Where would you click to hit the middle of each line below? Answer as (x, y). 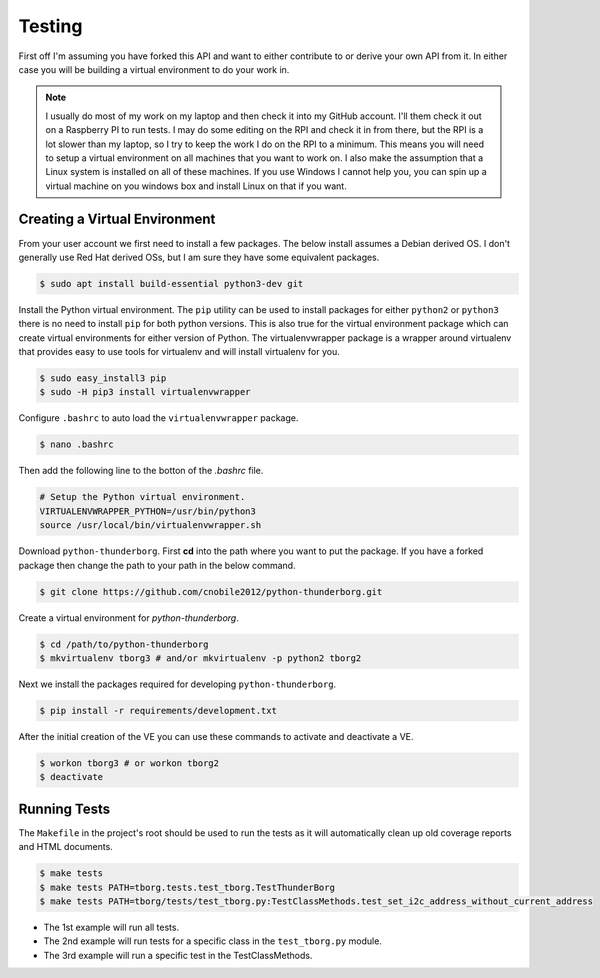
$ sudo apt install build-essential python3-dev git (171, 283)
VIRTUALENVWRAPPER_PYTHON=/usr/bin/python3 (148, 511)
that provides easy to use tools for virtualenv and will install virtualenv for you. (179, 352)
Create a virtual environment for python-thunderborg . (128, 617)
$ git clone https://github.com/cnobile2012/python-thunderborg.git (211, 591)
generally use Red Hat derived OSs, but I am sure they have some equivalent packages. (199, 257)
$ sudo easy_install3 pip (103, 378)
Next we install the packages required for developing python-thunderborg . (177, 684)
